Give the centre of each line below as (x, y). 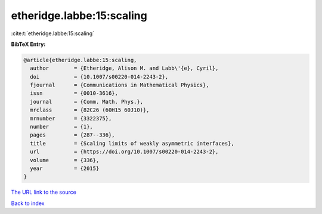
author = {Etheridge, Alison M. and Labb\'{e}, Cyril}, (124, 68)
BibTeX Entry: (28, 44)
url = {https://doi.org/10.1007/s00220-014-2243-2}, (124, 152)
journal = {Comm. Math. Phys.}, (86, 102)
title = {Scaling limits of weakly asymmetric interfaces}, (132, 143)
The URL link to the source (44, 192)
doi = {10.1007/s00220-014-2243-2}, (99, 77)
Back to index (28, 203)
